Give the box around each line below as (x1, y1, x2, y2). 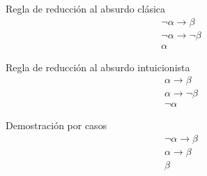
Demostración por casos (6, 118, 107, 133)
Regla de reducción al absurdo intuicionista (6, 59, 190, 74)
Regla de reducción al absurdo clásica (6, 1, 166, 15)
